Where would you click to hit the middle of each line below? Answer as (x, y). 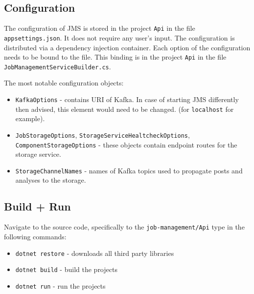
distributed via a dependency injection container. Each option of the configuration (127, 47)
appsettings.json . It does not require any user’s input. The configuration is (119, 37)
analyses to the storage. (51, 180)
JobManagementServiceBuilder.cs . (58, 66)
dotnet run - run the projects (60, 285)
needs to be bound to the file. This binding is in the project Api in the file (115, 57)
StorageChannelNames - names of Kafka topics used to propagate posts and (129, 170)
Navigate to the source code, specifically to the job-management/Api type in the (124, 227)
